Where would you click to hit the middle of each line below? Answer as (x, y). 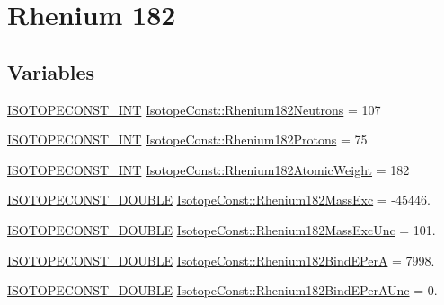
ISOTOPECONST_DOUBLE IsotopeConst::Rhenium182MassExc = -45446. (219, 200)
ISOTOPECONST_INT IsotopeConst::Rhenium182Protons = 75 (187, 139)
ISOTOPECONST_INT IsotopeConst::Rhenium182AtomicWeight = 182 (209, 169)
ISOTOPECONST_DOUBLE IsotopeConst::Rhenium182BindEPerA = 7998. (221, 260)
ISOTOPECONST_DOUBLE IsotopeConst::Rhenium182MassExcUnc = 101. (222, 229)
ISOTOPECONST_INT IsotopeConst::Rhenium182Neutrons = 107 (194, 109)
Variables (51, 71)
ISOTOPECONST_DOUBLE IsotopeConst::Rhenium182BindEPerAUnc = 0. (222, 290)
